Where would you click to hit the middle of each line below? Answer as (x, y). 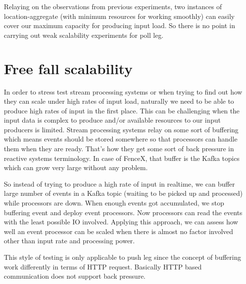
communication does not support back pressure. (75, 276)
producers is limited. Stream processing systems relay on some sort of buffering (121, 129)
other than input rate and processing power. (69, 241)
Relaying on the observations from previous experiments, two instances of (113, 6)
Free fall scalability (68, 68)
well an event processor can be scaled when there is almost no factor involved (119, 231)
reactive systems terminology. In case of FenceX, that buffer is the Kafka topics (122, 158)
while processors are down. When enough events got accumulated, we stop (114, 203)
